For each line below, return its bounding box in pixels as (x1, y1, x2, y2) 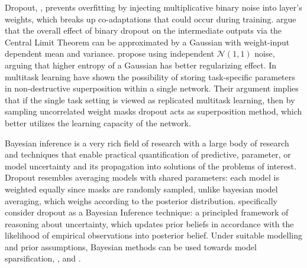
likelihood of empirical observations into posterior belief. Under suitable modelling (5, 229, 303, 241)
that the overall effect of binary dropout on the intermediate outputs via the (5, 24, 282, 37)
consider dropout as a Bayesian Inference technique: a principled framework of (5, 206, 289, 218)
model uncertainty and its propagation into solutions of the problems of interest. (5, 159, 296, 172)
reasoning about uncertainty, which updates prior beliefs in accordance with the (5, 217, 294, 230)
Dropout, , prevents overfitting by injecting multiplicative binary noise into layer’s (5, 1, 302, 13)
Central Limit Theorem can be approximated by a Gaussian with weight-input (5, 35, 290, 48)
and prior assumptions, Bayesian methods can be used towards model (5, 240, 257, 253)
